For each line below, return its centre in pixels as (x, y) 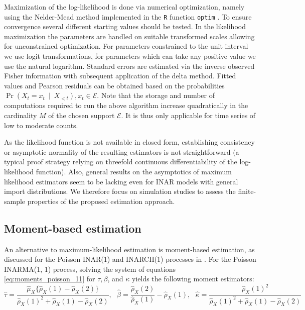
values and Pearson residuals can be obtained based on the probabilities (114, 85)
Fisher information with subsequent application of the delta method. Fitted (120, 76)
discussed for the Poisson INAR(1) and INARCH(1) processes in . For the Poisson (130, 259)
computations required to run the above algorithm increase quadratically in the (126, 105)
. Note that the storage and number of (156, 95)
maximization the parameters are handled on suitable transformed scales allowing (129, 36)
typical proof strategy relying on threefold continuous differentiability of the (121, 162)
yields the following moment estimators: (193, 279)
